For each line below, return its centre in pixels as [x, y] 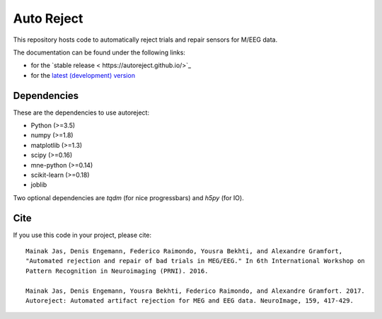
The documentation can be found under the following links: [99, 52]
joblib [39, 185]
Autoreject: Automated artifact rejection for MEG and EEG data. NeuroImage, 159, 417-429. [190, 301]
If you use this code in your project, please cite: [82, 235]
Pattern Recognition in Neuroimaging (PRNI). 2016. [117, 271]
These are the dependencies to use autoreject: [81, 112]
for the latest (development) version [83, 75]
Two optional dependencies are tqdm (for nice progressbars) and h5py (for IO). [128, 197]
